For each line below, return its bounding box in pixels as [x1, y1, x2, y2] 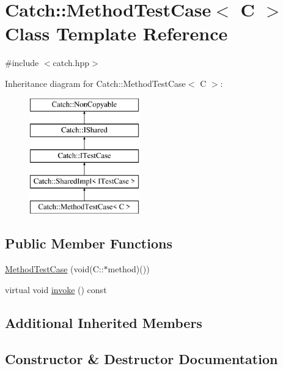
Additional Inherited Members [5, 313, 202, 332]
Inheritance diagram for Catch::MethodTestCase [5, 76, 186, 89]
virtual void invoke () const [5, 283, 107, 296]
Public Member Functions [5, 234, 172, 253]
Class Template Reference [5, 21, 228, 46]
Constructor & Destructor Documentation [5, 349, 278, 368]
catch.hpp [53, 56, 90, 69]
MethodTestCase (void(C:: [5, 263, 104, 275]
